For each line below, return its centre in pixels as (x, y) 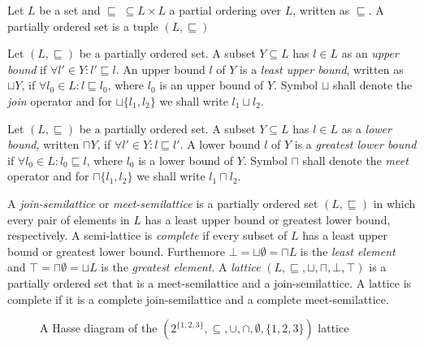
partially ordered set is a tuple (83, 26)
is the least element (348, 251)
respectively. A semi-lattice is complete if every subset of (147, 235)
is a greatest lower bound (355, 144)
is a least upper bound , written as (322, 69)
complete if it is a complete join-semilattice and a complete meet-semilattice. (198, 299)
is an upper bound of (212, 85)
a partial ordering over (225, 10)
